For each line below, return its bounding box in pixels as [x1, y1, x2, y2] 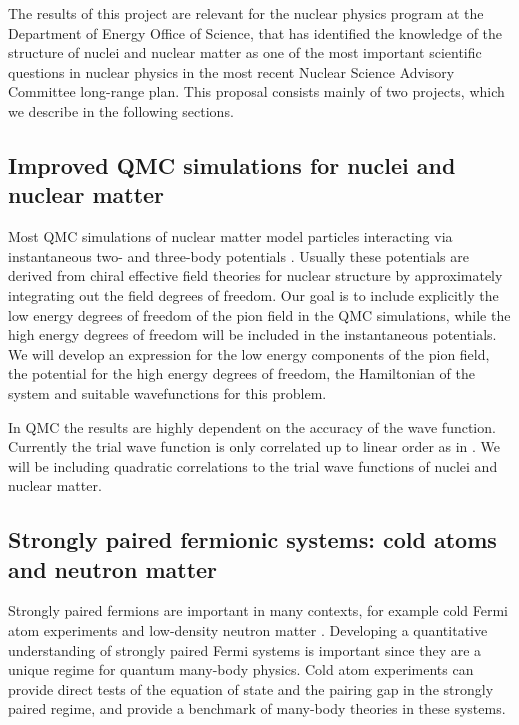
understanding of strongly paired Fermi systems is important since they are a [8, 639, 482, 660]
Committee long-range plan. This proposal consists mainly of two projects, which [8, 81, 505, 102]
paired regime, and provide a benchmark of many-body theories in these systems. [8, 698, 506, 719]
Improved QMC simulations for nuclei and [8, 149, 456, 180]
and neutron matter [8, 553, 218, 584]
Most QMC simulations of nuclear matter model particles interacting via [8, 226, 453, 247]
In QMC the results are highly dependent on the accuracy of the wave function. [8, 416, 496, 437]
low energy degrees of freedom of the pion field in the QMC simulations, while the [8, 304, 511, 325]
